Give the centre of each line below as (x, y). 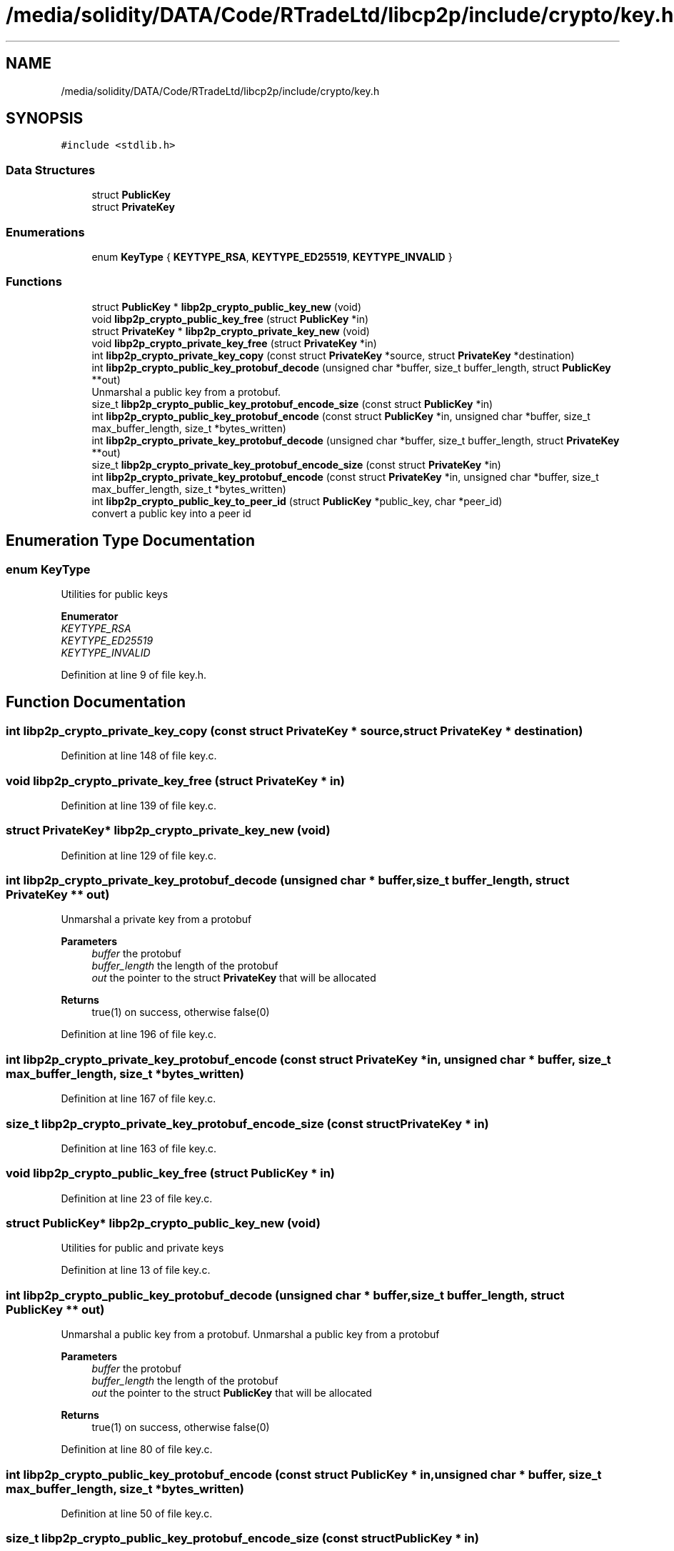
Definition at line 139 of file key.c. (139, 805)
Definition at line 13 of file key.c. (136, 1270)
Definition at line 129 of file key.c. (139, 855)
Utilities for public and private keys (142, 1248)
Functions (34, 282)
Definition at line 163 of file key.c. (139, 1148)
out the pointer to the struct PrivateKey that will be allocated (234, 978)
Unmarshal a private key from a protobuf (156, 919)
